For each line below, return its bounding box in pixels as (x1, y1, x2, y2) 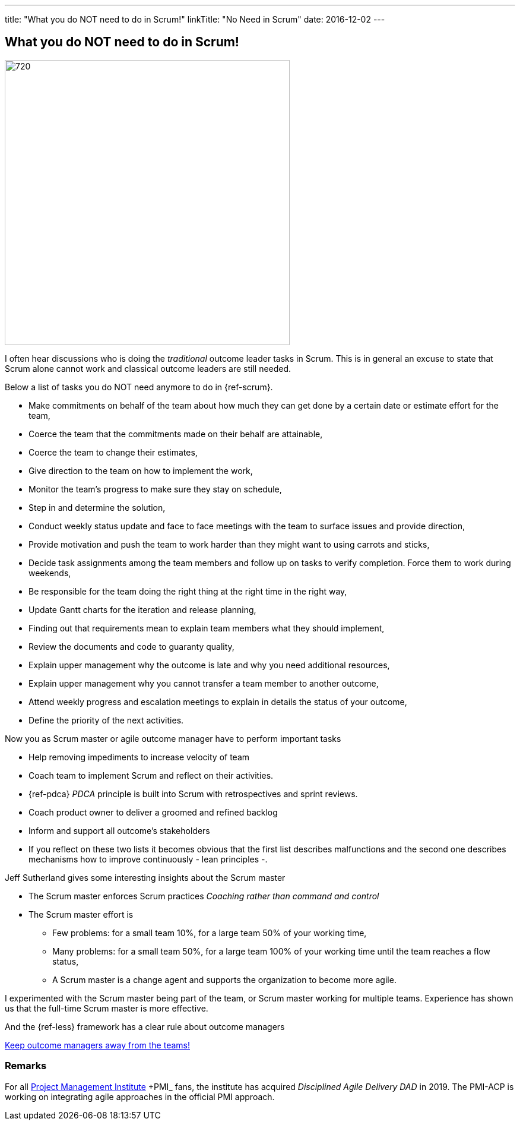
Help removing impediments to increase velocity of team (28, 751, 250, 762)
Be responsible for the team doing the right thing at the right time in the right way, (28, 586, 347, 596)
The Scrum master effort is (28, 909, 134, 919)
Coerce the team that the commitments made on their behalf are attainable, (28, 428, 323, 439)
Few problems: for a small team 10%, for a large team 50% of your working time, (52, 927, 367, 938)
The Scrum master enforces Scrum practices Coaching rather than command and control (28, 890, 379, 901)
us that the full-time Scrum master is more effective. (5, 1003, 208, 1013)
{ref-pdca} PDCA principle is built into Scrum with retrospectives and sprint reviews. (28, 788, 358, 799)
